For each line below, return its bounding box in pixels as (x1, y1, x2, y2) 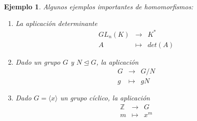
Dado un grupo (15, 56, 60, 67)
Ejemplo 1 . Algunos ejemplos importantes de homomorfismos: (4, 1, 194, 11)
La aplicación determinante (15, 18, 98, 28)
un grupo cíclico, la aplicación (60, 93, 150, 103)
